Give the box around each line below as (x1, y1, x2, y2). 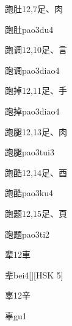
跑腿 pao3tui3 (5, 146, 54, 158)
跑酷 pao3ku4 (5, 186, 53, 199)
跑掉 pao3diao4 (5, 104, 60, 117)
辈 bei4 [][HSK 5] (5, 268, 63, 281)
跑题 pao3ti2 (5, 227, 50, 240)
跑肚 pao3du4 (5, 23, 54, 35)
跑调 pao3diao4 (5, 63, 60, 76)
